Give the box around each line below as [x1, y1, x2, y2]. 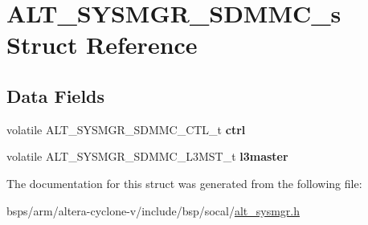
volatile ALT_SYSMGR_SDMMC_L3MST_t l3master [6, 148, 288, 165]
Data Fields [6, 83, 105, 108]
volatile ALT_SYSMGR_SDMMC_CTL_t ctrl [6, 121, 246, 137]
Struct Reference [6, 28, 198, 61]
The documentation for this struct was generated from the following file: [6, 174, 362, 191]
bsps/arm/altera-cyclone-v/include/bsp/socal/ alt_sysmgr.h [6, 202, 300, 219]
